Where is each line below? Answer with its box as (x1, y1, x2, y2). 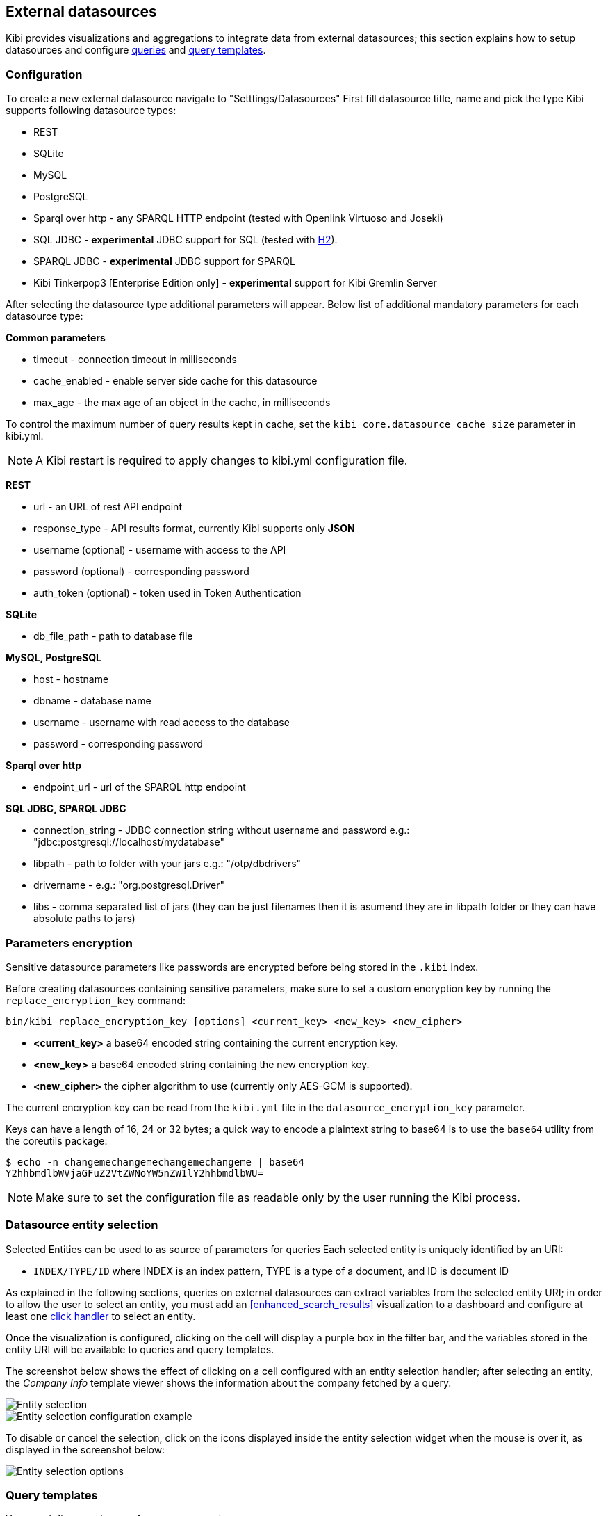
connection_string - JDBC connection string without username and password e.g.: (33, 824, 410, 837)
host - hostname (33, 673, 109, 686)
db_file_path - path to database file (33, 630, 193, 643)
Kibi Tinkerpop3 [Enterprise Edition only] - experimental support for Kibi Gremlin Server (33, 277, 437, 289)
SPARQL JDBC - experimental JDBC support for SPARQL (33, 255, 295, 268)
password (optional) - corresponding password (33, 565, 249, 578)
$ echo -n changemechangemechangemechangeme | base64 (6, 1156, 304, 1168)
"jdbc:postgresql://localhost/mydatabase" (33, 836, 225, 848)
